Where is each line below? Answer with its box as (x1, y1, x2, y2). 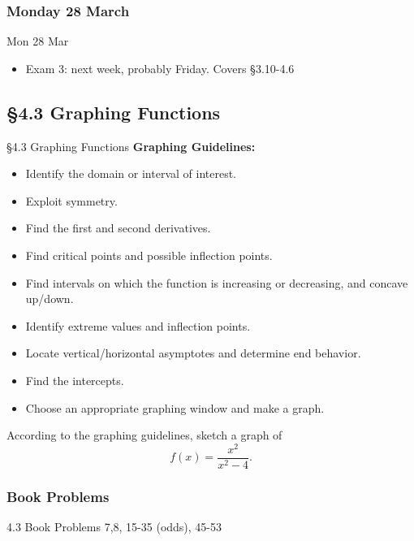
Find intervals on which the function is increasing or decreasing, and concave (25, 274, 408, 291)
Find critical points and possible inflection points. (25, 246, 273, 263)
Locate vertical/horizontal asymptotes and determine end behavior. (25, 344, 361, 361)
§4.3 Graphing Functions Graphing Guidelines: (6, 137, 256, 154)
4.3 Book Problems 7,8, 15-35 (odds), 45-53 (6, 518, 222, 535)
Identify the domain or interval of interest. (25, 165, 237, 182)
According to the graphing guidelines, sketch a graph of (6, 426, 282, 444)
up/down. (25, 290, 74, 307)
